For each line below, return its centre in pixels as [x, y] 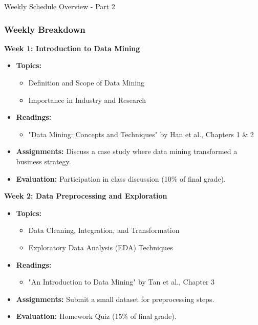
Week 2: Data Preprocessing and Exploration [86, 196]
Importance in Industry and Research [87, 100]
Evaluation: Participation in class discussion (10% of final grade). [121, 178]
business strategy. [44, 161]
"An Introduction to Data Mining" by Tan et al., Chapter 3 [122, 282]
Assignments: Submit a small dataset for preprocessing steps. [115, 299]
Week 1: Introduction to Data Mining [72, 48]
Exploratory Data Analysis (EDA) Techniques [101, 247]
